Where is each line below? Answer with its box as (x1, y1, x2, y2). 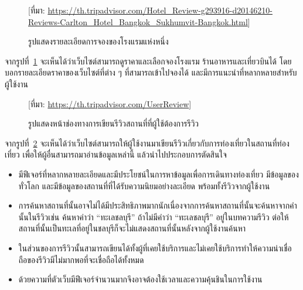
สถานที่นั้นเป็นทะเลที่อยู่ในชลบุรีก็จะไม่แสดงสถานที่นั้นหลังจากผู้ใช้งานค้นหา (18, 222, 246, 234)
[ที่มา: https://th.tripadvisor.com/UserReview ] (28, 97, 192, 110)
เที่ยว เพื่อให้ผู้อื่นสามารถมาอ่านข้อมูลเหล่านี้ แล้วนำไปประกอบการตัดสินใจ (5, 148, 227, 161)
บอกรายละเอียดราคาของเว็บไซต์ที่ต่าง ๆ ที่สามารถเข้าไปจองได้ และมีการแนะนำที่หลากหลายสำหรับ (5, 66, 297, 79)
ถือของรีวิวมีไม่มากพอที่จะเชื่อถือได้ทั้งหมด (18, 253, 144, 265)
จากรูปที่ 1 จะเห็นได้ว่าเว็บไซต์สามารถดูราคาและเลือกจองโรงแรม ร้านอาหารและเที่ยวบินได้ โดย (5, 54, 292, 67)
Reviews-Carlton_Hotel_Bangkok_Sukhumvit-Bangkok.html (28, 15, 248, 28)
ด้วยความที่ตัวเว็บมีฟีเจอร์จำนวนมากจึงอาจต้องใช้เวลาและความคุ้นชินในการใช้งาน (18, 273, 263, 285)
